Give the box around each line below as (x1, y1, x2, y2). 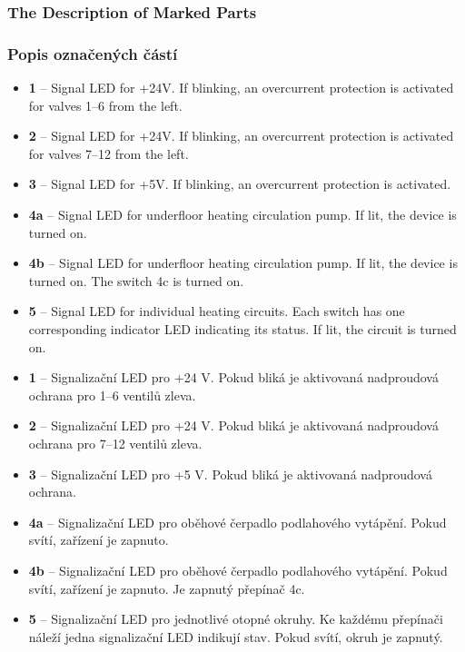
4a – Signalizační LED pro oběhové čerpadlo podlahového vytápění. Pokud (28, 512, 447, 531)
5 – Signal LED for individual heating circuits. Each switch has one (28, 301, 405, 321)
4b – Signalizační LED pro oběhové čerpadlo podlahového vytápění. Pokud (28, 560, 448, 579)
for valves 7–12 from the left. (28, 143, 189, 163)
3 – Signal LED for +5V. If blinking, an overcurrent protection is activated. (28, 174, 451, 193)
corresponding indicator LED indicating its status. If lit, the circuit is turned (28, 320, 457, 338)
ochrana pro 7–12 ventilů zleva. (28, 433, 203, 452)
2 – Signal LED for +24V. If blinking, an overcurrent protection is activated (28, 126, 454, 145)
